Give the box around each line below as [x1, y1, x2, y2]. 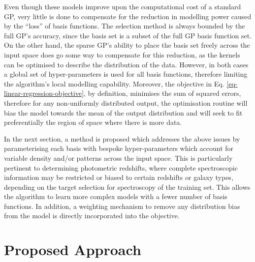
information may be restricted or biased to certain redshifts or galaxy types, [4, 172, 233, 182]
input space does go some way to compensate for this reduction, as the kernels [4, 49, 240, 59]
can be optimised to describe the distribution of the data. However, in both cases [4, 59, 249, 69]
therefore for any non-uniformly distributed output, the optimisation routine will [4, 97, 248, 108]
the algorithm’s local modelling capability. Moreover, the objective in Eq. [4, 78, 224, 88]
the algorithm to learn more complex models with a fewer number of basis [4, 191, 227, 202]
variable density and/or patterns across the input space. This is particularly [4, 152, 233, 163]
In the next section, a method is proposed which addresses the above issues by [4, 133, 240, 144]
